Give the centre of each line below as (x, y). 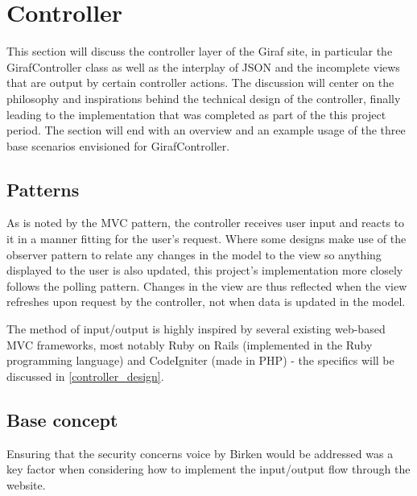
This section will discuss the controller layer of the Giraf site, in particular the (200, 51)
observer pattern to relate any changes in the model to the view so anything (194, 254)
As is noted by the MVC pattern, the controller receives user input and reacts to (206, 223)
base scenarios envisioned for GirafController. (118, 145)
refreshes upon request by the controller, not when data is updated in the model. (206, 302)
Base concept (62, 419)
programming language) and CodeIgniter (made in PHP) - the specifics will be (200, 360)
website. (26, 484)
